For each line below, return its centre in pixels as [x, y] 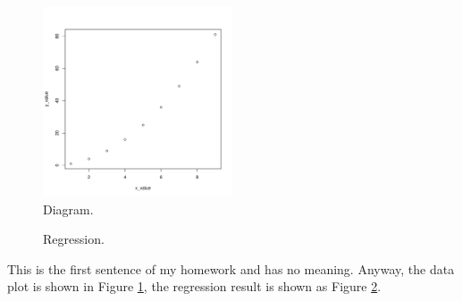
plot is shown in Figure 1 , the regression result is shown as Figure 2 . [194, 286]
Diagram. [68, 209]
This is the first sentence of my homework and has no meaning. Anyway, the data [231, 268]
